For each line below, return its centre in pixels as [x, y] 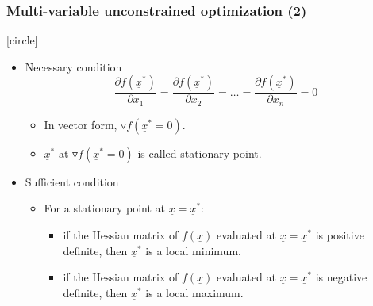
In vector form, [81, 124]
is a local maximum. [194, 292]
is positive [340, 235]
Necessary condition [73, 66]
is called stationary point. [200, 153]
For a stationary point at [105, 208]
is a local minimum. [193, 250]
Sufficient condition [72, 181]
